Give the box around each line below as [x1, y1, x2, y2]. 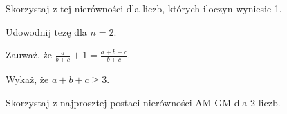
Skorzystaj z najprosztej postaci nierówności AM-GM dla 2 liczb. [6, 95, 281, 109]
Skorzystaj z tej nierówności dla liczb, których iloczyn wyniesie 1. [6, 1, 282, 15]
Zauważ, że [6, 47, 52, 62]
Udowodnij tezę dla [6, 24, 87, 38]
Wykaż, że [6, 72, 49, 87]
